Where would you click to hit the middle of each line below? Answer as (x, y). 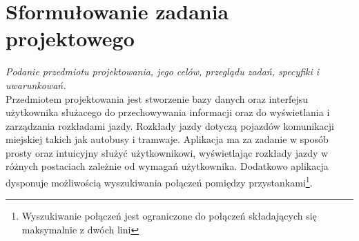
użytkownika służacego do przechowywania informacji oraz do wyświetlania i (168, 112)
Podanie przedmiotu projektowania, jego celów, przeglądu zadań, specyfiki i (163, 71)
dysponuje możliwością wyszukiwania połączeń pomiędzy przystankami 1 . (159, 181)
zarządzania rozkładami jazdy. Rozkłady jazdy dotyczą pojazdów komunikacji (170, 125)
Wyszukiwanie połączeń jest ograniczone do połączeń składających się (169, 216)
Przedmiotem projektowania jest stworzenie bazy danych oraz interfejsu (157, 98)
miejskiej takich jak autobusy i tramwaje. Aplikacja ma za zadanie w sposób (167, 139)
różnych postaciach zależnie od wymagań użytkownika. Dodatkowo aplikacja (167, 166)
